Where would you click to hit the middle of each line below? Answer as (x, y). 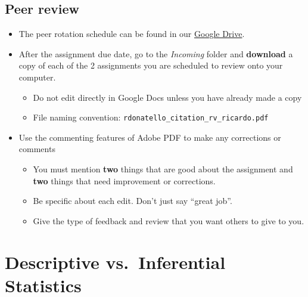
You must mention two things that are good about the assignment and (163, 169)
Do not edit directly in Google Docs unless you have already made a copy (167, 97)
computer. (37, 77)
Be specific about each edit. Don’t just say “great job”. (133, 201)
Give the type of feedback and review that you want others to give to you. (169, 220)
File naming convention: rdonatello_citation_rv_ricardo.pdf (151, 117)
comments (37, 149)
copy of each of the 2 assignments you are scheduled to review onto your (151, 65)
